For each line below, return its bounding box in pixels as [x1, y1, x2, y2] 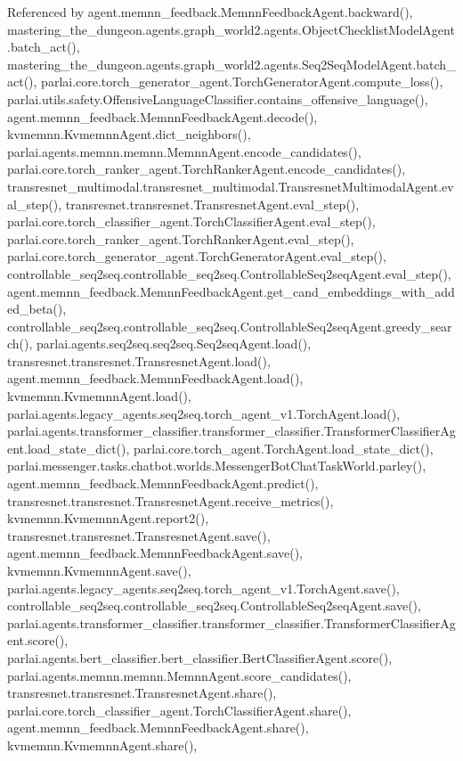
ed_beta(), [7, 299, 67, 318]
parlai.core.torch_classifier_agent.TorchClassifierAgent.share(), [7, 700, 352, 719]
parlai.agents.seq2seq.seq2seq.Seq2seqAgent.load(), [37, 334, 312, 353]
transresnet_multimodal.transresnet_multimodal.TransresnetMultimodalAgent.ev [7, 176, 454, 195]
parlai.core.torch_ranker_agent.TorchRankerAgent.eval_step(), [7, 229, 354, 248]
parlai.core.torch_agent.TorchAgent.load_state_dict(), [134, 438, 434, 457]
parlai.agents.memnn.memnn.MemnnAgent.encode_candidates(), [7, 142, 361, 160]
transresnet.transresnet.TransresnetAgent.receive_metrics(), [7, 491, 334, 510]
